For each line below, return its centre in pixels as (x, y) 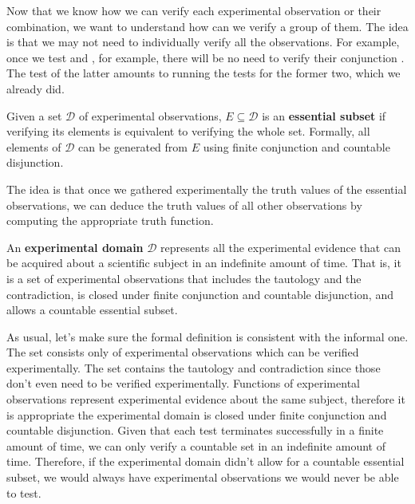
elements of (34, 146)
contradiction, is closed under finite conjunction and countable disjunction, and (200, 294)
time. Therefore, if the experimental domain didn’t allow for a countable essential (206, 461)
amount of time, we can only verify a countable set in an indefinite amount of (196, 445)
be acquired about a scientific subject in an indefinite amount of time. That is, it (204, 263)
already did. (36, 88)
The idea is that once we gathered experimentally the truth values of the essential (207, 189)
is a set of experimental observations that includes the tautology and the (184, 278)
